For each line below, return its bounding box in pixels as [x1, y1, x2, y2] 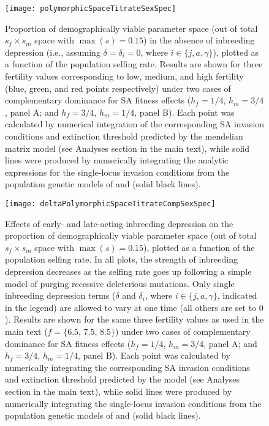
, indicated [217, 289, 257, 302]
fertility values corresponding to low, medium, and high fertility [5, 70, 244, 83]
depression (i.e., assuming [5, 45, 100, 58]
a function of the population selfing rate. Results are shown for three [5, 58, 263, 70]
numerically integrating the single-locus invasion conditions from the [5, 397, 262, 409]
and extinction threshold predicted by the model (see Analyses [5, 373, 240, 386]
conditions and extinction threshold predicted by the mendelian [5, 130, 243, 142]
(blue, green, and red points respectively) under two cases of [5, 81, 231, 94]
